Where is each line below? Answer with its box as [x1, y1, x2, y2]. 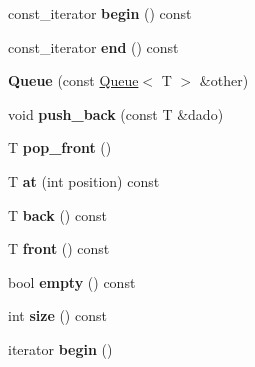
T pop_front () [8, 137, 112, 158]
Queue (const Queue [8, 70, 139, 91]
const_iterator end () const [8, 36, 179, 57]
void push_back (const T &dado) [8, 103, 224, 124]
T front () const [8, 238, 110, 259]
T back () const [8, 204, 107, 225]
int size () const [8, 305, 107, 326]
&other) [199, 70, 249, 91]
